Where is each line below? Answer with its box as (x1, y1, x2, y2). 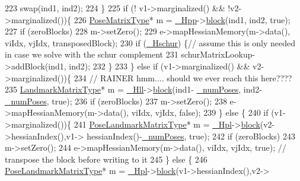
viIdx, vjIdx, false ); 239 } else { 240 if (131, 106, 269, 119)
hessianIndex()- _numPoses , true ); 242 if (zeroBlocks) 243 (87, 129, 295, 142)
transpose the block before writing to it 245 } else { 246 (5, 153, 208, 165)
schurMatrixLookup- (181, 48, 256, 61)
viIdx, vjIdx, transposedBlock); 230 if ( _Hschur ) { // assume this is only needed (5, 36, 296, 49)
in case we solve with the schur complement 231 (5, 48, 178, 61)
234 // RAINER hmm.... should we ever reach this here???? (74, 71, 292, 84)
